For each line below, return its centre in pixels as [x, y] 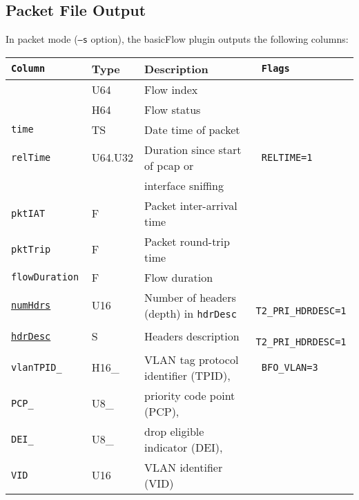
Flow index [171, 89]
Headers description [192, 336]
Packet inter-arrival [191, 205]
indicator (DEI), [184, 447]
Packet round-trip [187, 241]
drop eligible [174, 431]
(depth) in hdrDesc [191, 313]
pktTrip [31, 249]
